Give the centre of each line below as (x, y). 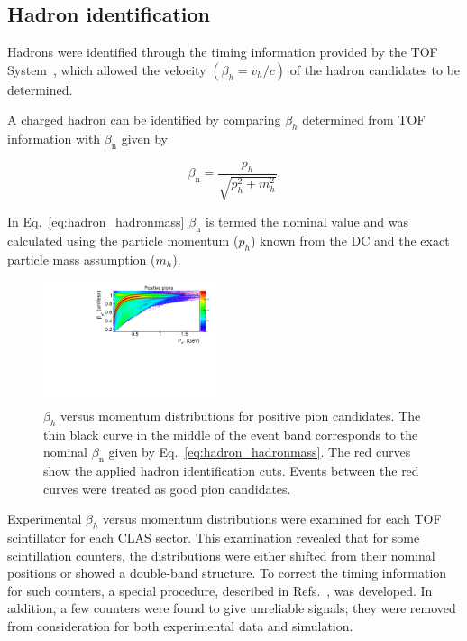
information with (54, 139)
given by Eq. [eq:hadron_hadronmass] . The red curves (260, 452)
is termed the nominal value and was (307, 222)
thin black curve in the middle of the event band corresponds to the (231, 434)
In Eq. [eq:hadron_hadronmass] (96, 222)
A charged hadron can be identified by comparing (144, 120)
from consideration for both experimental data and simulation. (180, 625)
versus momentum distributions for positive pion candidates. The (241, 415)
